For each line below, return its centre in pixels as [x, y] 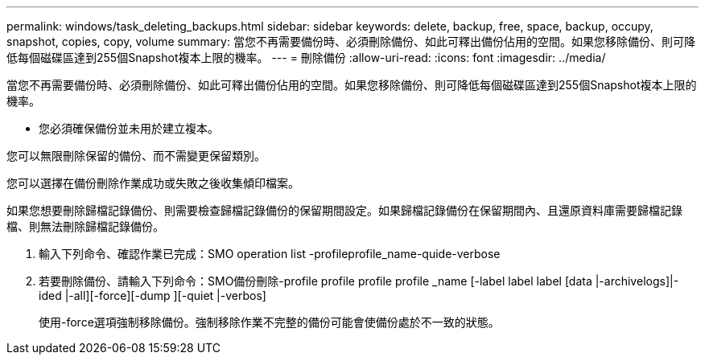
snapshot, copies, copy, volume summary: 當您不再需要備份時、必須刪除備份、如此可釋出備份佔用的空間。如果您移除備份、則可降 [351, 41]
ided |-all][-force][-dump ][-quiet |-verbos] [153, 295]
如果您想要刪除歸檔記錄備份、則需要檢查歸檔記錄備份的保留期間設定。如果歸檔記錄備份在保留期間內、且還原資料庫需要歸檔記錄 [344, 210]
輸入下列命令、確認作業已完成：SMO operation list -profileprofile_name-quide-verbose [270, 254]
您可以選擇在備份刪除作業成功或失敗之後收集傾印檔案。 [153, 183]
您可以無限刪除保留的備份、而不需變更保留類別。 [136, 156]
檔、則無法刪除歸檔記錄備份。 [85, 226]
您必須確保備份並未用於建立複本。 [129, 128]
